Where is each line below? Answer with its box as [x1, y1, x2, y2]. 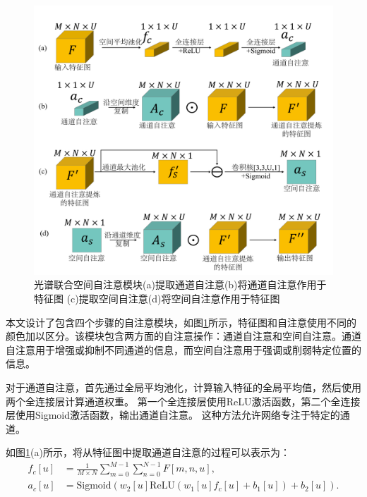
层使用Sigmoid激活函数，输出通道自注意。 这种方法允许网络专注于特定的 [6, 407, 340, 422]
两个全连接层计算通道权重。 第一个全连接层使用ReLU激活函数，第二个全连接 [6, 393, 361, 408]
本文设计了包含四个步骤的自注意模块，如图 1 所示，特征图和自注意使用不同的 [6, 314, 356, 329]
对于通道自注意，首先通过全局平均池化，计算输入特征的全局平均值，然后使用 [6, 379, 361, 394]
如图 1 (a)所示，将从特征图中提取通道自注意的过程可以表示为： [6, 445, 290, 460]
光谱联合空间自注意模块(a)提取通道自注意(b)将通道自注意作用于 [34, 277, 327, 292]
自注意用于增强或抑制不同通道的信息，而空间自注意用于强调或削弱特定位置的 [6, 342, 361, 357]
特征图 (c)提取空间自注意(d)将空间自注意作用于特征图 [34, 290, 280, 305]
